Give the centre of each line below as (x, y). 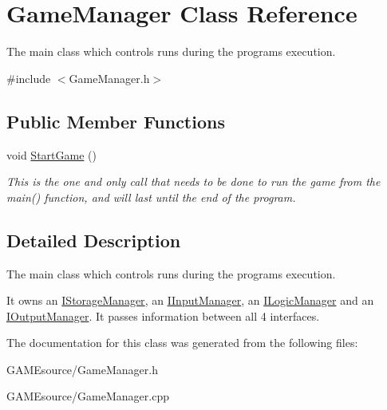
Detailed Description (94, 240)
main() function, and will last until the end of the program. (151, 197)
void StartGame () (51, 154)
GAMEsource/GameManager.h (82, 369)
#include (29, 78)
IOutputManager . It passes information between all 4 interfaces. (163, 315)
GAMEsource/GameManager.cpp (88, 396)
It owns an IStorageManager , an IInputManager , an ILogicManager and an (190, 300)
